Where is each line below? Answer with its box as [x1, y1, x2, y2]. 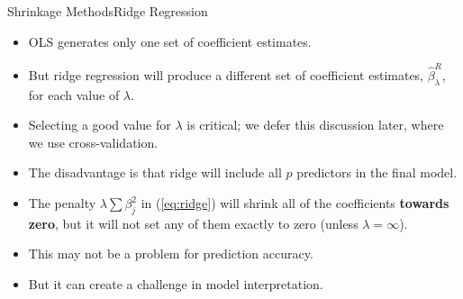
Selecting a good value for [28, 115, 171, 134]
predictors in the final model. [296, 163, 458, 182]
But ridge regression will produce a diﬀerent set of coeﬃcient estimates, [28, 65, 424, 84]
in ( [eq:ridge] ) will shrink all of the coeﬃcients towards [141, 194, 449, 213]
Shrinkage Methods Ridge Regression [7, 2, 208, 20]
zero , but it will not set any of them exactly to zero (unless [28, 213, 359, 232]
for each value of [28, 85, 120, 104]
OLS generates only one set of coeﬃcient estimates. [28, 32, 312, 50]
